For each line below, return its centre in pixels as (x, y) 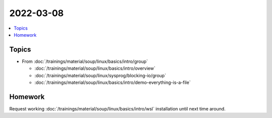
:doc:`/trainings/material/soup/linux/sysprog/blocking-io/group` (100, 75)
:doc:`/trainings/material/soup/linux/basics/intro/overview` (95, 68)
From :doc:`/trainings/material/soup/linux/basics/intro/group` (85, 61)
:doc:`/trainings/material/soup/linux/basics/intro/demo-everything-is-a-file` (113, 82)
